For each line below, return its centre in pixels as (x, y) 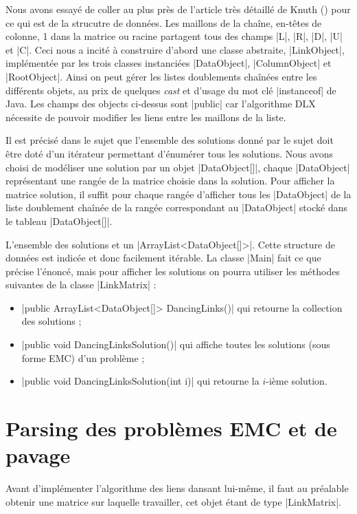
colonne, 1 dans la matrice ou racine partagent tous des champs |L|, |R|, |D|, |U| (174, 36)
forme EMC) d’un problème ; (83, 357)
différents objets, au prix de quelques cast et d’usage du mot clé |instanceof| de (171, 90)
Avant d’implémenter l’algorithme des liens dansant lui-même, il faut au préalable (177, 488)
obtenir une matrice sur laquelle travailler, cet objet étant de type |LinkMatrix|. (173, 501)
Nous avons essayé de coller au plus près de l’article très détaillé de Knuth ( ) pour (178, 9)
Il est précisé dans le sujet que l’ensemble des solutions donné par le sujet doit (170, 140)
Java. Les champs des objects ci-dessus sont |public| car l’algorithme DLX (161, 104)
